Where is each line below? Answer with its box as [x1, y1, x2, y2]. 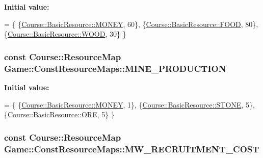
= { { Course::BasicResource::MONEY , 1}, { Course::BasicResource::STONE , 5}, [4, 99, 255, 110]
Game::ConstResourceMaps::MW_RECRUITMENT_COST [4, 142, 259, 155]
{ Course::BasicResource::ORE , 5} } [4, 109, 115, 120]
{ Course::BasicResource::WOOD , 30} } [4, 29, 126, 39]
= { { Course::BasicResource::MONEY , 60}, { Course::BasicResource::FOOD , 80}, [4, 18, 258, 29]
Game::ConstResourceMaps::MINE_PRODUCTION [4, 62, 226, 74]
